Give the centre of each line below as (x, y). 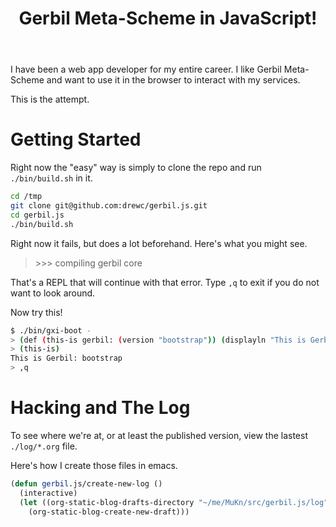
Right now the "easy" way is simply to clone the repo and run (136, 168)
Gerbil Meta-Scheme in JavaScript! (168, 18)
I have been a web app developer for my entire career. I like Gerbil (146, 69)
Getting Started (76, 139)
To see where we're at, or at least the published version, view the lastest (159, 435)
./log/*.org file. (44, 446)
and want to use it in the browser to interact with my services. (173, 80)
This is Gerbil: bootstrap (66, 358)
